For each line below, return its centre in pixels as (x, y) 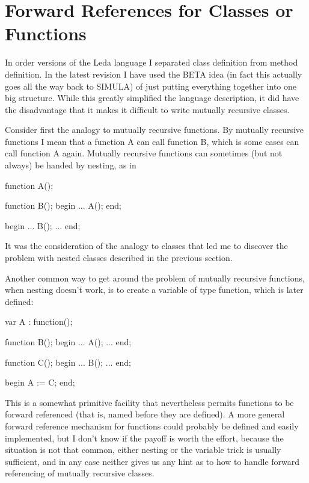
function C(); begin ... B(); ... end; (68, 362)
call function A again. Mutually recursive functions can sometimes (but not (144, 153)
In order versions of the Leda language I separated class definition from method (151, 62)
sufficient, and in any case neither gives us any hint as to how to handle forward (152, 461)
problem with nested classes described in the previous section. (119, 258)
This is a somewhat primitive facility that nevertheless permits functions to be (149, 402)
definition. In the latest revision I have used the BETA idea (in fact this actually (154, 74)
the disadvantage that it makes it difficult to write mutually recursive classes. (147, 109)
